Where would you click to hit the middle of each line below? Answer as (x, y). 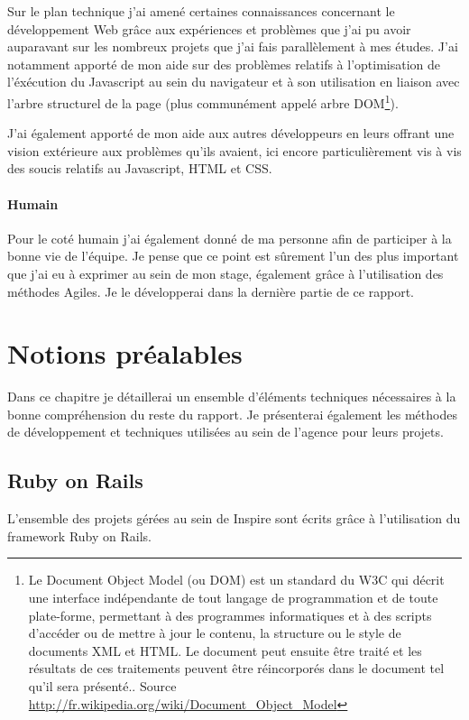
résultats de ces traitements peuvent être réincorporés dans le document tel (236, 668)
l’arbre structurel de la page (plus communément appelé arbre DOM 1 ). (203, 101)
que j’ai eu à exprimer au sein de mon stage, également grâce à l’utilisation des (225, 273)
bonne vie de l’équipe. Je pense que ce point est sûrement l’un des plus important (233, 256)
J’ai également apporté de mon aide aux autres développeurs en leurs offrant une (231, 133)
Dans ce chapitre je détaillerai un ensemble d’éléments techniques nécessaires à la (232, 397)
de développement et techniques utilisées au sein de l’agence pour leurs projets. (225, 432)
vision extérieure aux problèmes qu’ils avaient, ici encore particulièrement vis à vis (234, 150)
